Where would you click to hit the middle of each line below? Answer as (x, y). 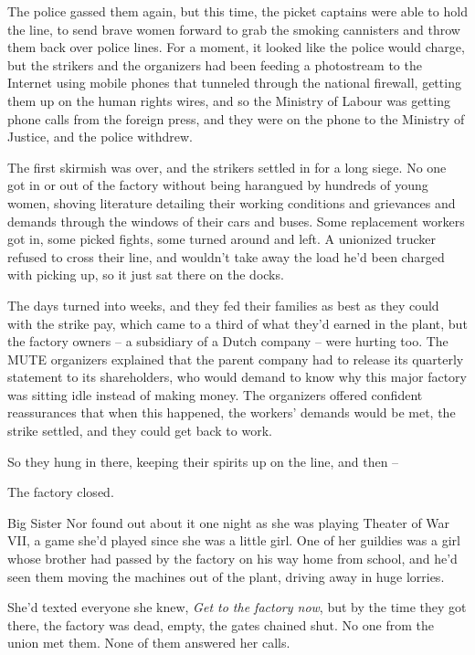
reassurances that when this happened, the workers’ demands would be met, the (232, 412)
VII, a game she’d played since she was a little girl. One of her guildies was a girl (234, 540)
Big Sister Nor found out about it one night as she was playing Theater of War (229, 522)
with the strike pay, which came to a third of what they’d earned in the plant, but (237, 323)
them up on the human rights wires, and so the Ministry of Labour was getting (229, 100)
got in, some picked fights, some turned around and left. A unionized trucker (222, 239)
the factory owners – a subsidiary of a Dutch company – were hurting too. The (228, 341)
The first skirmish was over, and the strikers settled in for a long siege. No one (227, 167)
